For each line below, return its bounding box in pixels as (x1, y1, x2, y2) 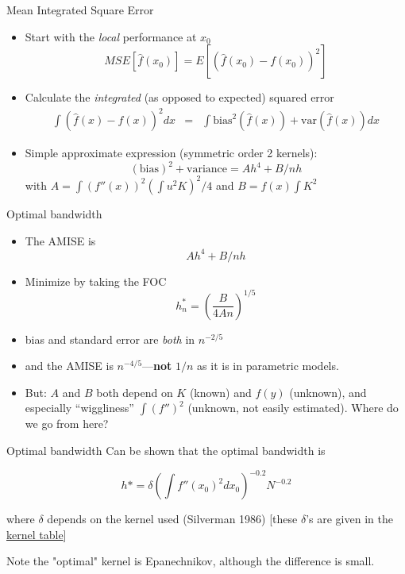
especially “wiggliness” (25, 399, 134, 416)
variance (187, 164, 228, 175)
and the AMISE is (25, 357, 114, 374)
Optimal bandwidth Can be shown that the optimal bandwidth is (6, 442, 326, 459)
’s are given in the (306, 510, 393, 527)
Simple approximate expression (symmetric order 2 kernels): (25, 144, 318, 161)
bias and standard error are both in (25, 330, 195, 347)
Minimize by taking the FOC (25, 272, 167, 289)
